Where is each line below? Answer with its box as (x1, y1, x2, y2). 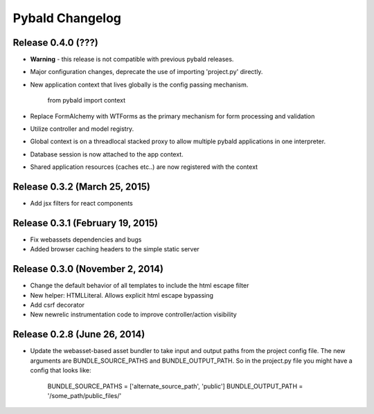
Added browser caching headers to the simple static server (30, 245, 200, 253)
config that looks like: (30, 366, 91, 375)
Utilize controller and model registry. (30, 125, 134, 133)
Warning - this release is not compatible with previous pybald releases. (30, 55, 234, 64)
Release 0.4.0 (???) (12, 37, 98, 48)
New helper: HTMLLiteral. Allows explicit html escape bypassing (30, 291, 214, 299)
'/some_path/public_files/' (47, 391, 122, 399)
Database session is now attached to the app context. (30, 150, 184, 159)
